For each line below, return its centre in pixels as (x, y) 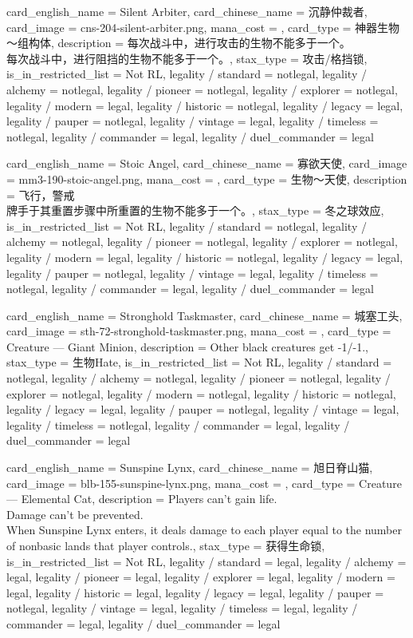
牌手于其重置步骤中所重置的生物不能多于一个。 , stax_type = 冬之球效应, (195, 210)
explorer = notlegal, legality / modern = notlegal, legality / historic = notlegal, (201, 393)
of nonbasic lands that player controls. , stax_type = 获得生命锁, (166, 545)
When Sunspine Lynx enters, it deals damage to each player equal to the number (204, 530)
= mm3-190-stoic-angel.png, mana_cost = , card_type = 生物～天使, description (207, 178)
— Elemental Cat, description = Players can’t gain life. (142, 499)
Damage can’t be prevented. (75, 514)
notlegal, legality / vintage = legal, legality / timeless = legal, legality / (182, 608)
